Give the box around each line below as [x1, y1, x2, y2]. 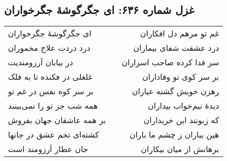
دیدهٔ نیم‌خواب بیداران [148, 100, 220, 112]
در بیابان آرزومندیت [8, 56, 73, 68]
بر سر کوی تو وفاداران [142, 71, 220, 83]
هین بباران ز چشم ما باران [129, 129, 220, 141]
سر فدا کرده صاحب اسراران [121, 56, 220, 68]
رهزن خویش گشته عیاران [132, 85, 220, 97]
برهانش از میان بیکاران [141, 143, 220, 155]
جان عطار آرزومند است [8, 143, 88, 155]
